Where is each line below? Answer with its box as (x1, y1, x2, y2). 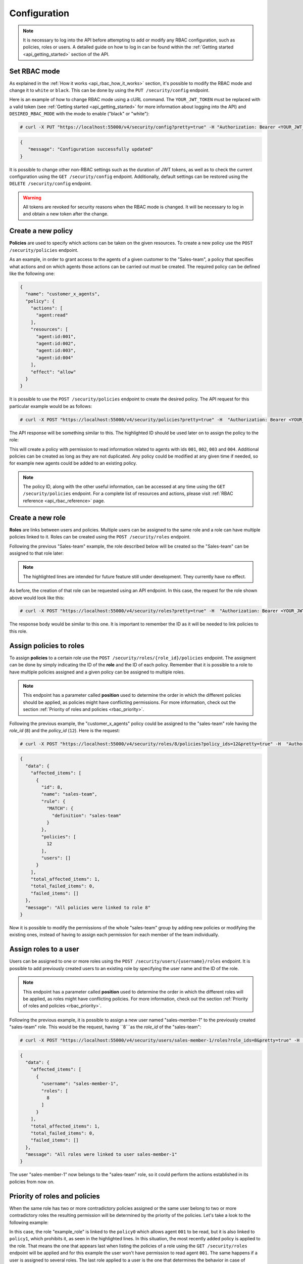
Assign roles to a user (9, 945, 79, 954)
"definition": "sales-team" (52, 812, 121, 819)
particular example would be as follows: (9, 403, 92, 409)
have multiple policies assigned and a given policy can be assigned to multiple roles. (9, 669, 185, 675)
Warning (23, 195, 41, 201)
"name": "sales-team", (41, 791, 98, 797)
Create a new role (9, 513, 66, 522)
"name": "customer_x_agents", (25, 291, 100, 297)
